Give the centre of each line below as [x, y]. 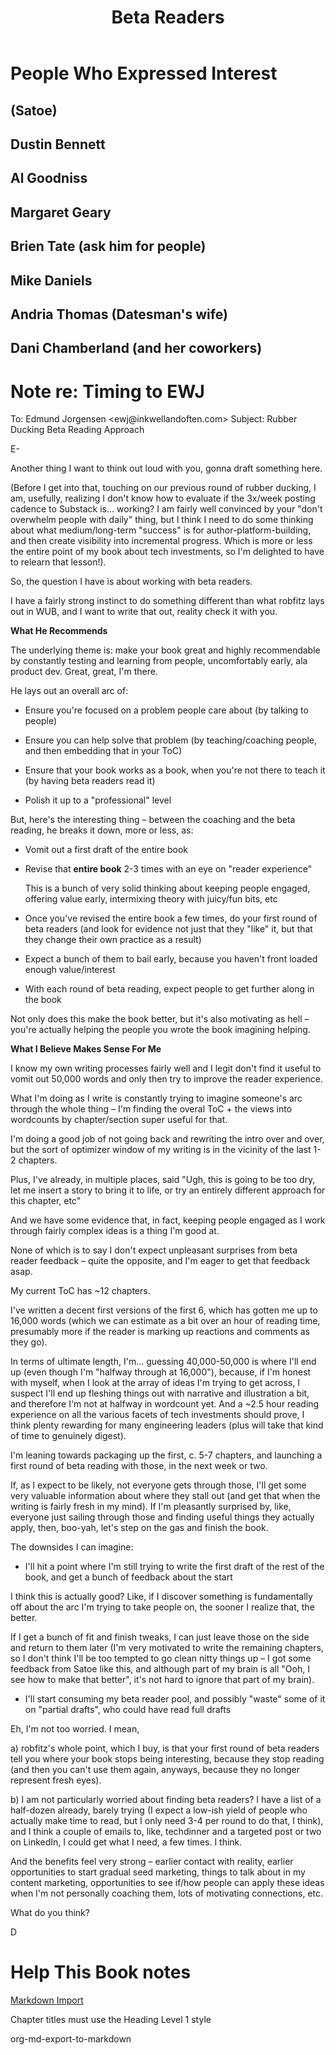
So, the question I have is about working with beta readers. [131, 582]
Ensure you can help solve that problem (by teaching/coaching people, [171, 740]
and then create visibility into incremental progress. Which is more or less [161, 541]
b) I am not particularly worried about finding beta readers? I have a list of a [166, 1800]
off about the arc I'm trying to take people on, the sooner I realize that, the [162, 1607]
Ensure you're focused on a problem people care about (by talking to [166, 710]
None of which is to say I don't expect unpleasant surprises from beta [154, 1250]
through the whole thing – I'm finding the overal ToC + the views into [151, 1109]
